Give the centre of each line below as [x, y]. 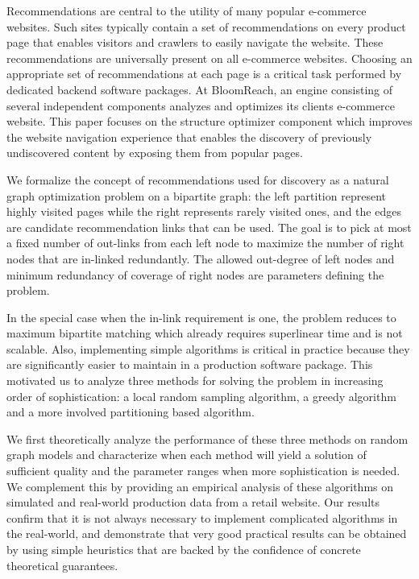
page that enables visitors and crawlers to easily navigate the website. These [195, 42]
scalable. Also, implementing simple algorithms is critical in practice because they [208, 348]
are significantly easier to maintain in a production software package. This [190, 364]
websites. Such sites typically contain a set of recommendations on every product [206, 26]
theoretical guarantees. [62, 565]
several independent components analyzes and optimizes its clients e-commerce [201, 105]
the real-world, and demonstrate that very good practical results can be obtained [207, 534]
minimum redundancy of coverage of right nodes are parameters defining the [195, 274]
